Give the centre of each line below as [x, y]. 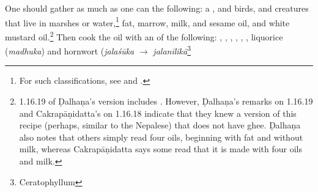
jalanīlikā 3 [172, 50]
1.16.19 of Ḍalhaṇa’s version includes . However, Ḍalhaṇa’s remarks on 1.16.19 [166, 101]
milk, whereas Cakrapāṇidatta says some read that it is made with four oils [161, 149]
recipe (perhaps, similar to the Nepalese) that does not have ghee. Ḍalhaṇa [160, 125]
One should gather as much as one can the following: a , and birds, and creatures [157, 8]
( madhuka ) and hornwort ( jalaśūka [70, 50]
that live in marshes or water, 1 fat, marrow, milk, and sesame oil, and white [147, 21]
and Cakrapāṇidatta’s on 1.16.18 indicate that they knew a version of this [158, 113]
